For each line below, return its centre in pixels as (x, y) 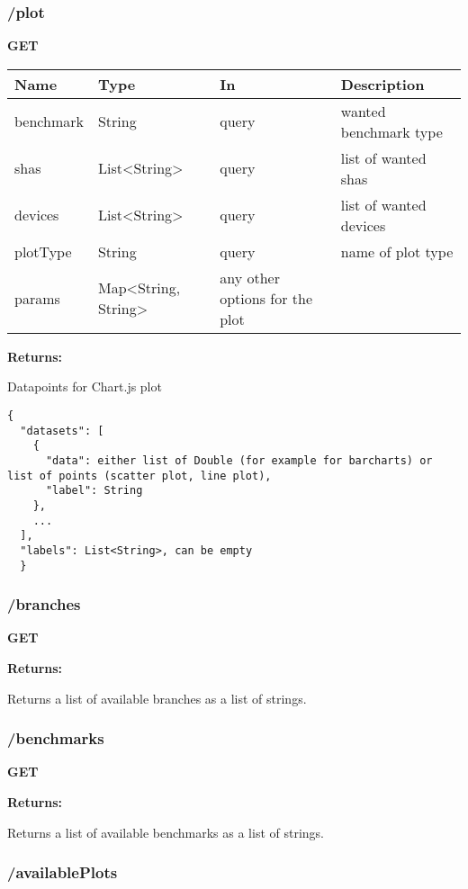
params (37, 298)
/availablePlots (63, 872)
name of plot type (397, 251)
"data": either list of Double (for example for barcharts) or (239, 460)
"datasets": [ (62, 431)
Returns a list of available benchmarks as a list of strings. (166, 832)
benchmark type (391, 131)
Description (382, 84)
